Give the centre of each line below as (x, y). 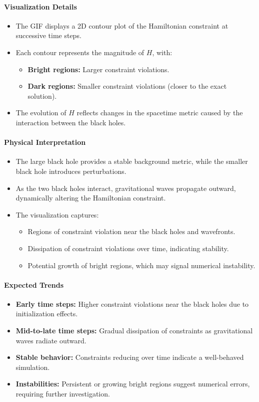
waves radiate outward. (51, 340)
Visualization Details (40, 6)
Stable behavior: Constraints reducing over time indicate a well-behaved (130, 357)
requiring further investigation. (63, 394)
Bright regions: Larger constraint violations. (98, 69)
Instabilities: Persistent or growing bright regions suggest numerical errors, (133, 384)
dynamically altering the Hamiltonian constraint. (91, 198)
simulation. (33, 367)
